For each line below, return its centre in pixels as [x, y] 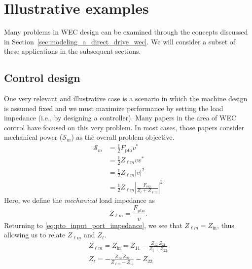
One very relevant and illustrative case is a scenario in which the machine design [126, 98]
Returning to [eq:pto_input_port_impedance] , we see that [93, 225]
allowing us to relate [35, 235]
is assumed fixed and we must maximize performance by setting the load [114, 108]
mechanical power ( [33, 137]
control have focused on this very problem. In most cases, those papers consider [124, 127]
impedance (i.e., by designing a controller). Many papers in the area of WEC [120, 118]
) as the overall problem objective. [123, 137]
